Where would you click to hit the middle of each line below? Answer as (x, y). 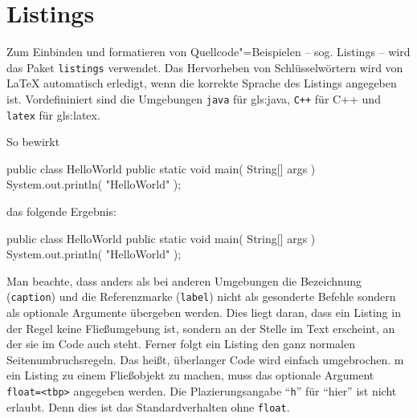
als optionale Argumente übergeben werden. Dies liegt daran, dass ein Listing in (204, 312)
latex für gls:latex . (53, 114)
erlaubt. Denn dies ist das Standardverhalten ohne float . (148, 406)
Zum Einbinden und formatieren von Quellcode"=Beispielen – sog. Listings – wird (208, 52)
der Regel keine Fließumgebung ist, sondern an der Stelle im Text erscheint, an (201, 328)
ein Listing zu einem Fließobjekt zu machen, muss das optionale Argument (190, 375)
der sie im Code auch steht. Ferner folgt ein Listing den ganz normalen (181, 344)
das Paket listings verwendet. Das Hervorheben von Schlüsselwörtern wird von (205, 67)
